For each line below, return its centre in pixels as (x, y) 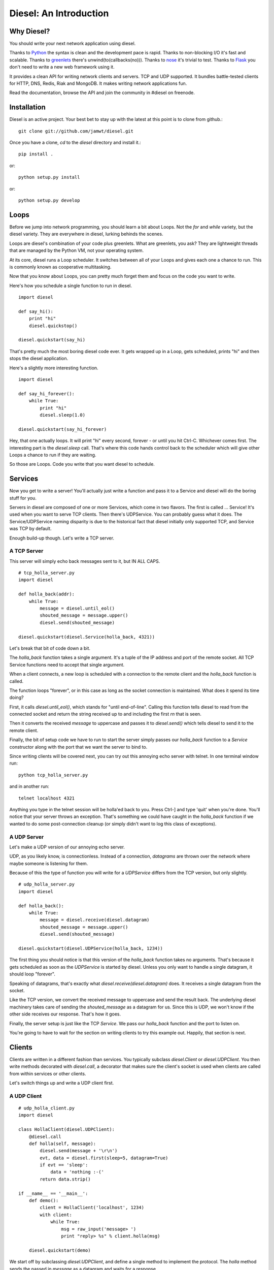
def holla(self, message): (62, 1144)
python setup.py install (49, 177)
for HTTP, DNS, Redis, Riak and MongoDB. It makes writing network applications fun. (98, 83)
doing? (16, 697)
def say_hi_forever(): (47, 393)
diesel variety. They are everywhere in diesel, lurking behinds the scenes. (86, 234)
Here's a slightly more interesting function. (54, 368)
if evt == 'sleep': (64, 1165)
